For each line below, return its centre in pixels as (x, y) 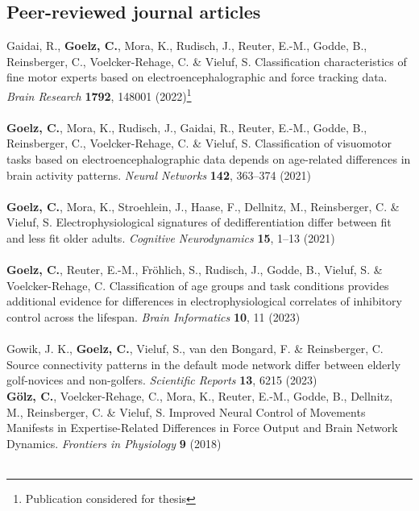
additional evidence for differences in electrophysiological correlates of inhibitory (204, 301)
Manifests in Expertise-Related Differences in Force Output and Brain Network (202, 428)
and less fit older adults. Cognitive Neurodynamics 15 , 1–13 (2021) (171, 237)
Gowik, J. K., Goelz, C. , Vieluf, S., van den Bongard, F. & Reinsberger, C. (195, 349)
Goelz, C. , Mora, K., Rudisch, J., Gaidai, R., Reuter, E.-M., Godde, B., (187, 127)
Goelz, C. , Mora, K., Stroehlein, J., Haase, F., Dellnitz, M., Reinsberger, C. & (203, 206)
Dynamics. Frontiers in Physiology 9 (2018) (114, 443)
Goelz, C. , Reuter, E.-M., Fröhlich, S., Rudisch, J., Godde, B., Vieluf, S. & (195, 270)
